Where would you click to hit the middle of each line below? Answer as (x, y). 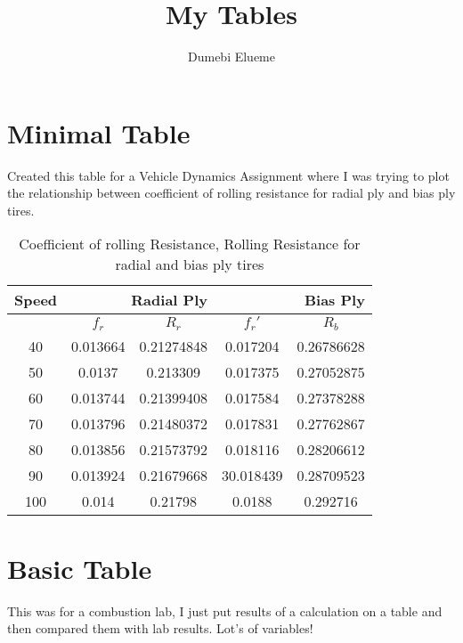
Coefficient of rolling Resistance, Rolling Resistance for (190, 244)
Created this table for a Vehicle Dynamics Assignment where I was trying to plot (228, 175)
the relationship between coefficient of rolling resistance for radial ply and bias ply (231, 193)
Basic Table (80, 568)
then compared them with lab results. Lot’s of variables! (160, 628)
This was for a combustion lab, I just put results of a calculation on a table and (225, 610)
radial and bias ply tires (190, 265)
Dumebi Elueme (231, 57)
